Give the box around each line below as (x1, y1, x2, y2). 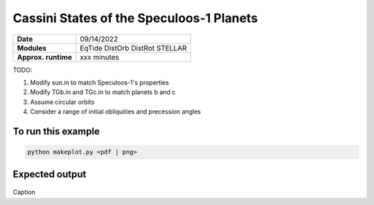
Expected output (12, 168, 87, 180)
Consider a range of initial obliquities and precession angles (30, 107, 201, 116)
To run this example (12, 125, 100, 137)
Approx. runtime (17, 52, 73, 62)
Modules (17, 43, 47, 53)
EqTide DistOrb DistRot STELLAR (80, 43, 187, 53)
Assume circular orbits (30, 98, 95, 106)
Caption (12, 188, 36, 197)
